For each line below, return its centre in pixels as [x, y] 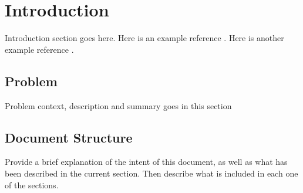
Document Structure [69, 137]
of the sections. [32, 184]
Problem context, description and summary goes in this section [118, 105]
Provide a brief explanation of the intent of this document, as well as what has [146, 162]
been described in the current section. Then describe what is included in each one [151, 173]
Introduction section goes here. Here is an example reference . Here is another [144, 38]
